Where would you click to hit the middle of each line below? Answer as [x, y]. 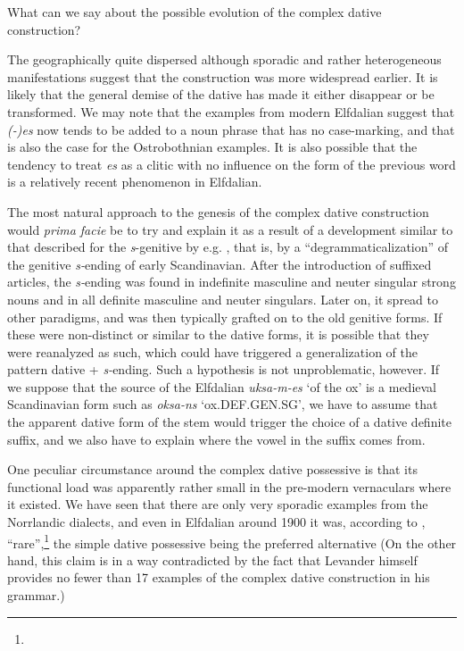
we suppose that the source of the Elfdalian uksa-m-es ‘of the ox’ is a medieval [222, 386]
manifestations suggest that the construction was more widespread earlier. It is [223, 76]
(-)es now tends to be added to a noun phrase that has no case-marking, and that [231, 129]
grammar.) [36, 595]
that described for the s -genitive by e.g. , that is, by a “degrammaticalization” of [228, 247]
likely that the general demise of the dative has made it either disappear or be [221, 94]
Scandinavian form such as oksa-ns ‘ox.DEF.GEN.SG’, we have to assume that [223, 404]
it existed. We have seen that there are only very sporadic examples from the [218, 504]
